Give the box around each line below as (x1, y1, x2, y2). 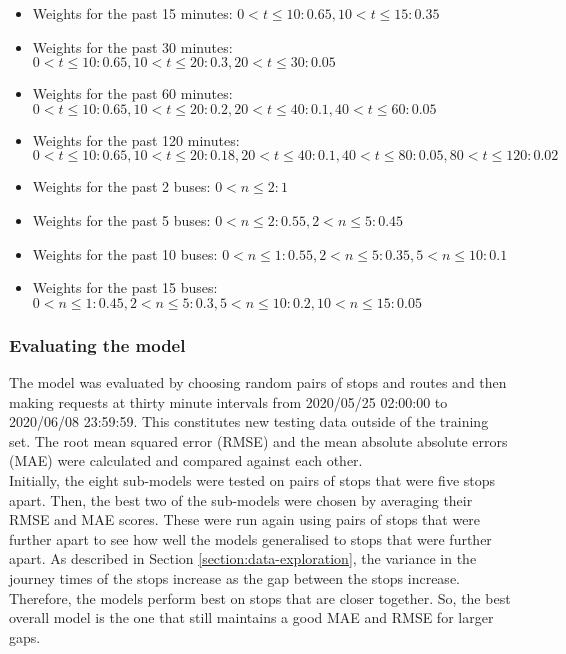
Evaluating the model (9, 332, 186, 357)
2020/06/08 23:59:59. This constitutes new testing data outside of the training (9, 411, 489, 432)
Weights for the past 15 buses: (32, 277, 218, 298)
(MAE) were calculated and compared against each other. (9, 450, 363, 471)
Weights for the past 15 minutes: (32, 3, 233, 23)
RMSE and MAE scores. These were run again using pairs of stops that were (9, 509, 481, 530)
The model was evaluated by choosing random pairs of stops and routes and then (9, 371, 507, 392)
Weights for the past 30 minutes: (32, 36, 233, 57)
